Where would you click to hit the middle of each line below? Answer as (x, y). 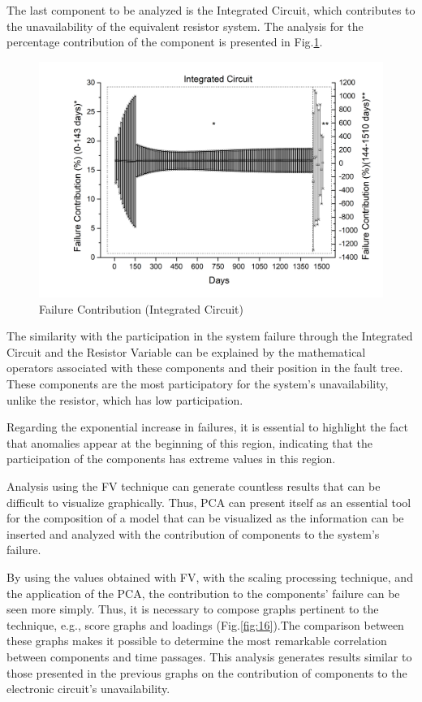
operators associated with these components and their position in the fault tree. (205, 368)
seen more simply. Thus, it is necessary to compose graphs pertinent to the (193, 609)
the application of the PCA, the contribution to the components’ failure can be (203, 593)
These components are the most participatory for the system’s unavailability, (198, 383)
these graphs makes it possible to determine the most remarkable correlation (197, 641)
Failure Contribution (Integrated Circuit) (142, 308)
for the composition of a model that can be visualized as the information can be (205, 518)
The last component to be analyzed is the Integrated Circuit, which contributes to (211, 10)
